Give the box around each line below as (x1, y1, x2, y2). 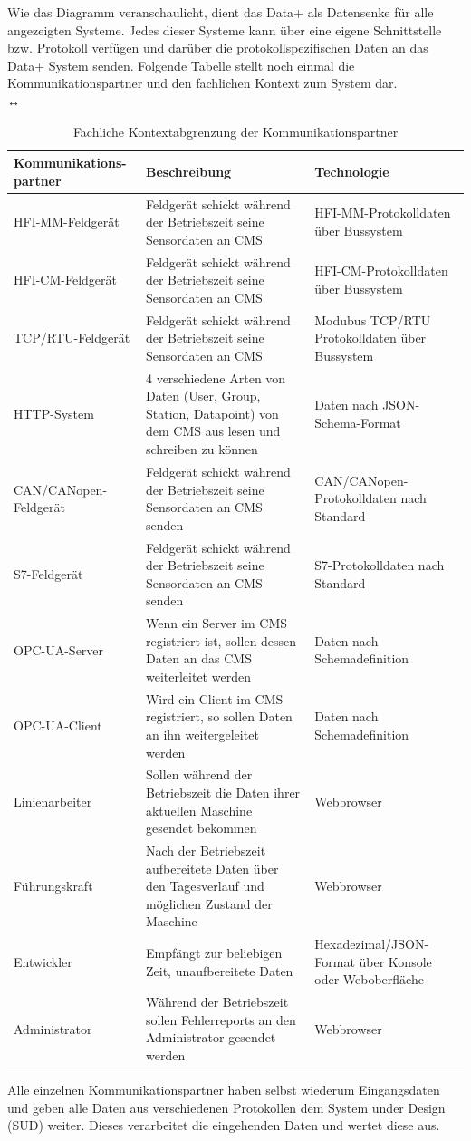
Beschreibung (145, 161, 232, 180)
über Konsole (359, 952, 432, 971)
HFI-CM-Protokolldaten (314, 261, 448, 280)
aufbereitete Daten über (145, 858, 279, 877)
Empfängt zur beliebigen (145, 943, 283, 962)
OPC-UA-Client (14, 716, 102, 735)
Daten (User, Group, (145, 386, 261, 405)
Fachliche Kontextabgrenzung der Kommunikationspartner (72, 121, 399, 140)
